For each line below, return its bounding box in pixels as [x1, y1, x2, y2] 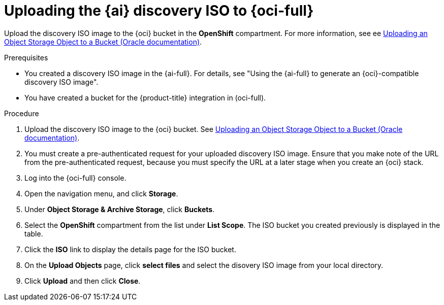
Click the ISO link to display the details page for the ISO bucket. [24, 245, 236, 254]
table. [24, 229, 43, 238]
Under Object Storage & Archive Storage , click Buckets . [24, 205, 215, 214]
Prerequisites [4, 53, 48, 62]
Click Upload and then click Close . [24, 276, 141, 285]
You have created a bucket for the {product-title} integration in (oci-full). [24, 93, 266, 102]
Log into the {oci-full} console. [24, 173, 126, 182]
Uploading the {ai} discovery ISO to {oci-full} [4, 2, 314, 19]
